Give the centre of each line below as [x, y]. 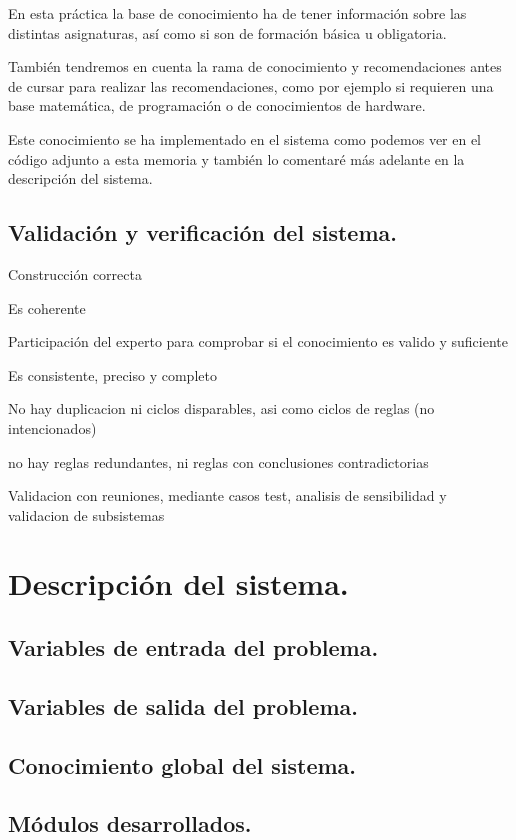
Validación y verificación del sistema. [202, 232]
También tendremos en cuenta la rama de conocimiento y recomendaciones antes [255, 66]
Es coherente [47, 307]
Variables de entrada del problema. [193, 647]
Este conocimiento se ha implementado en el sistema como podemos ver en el [245, 138]
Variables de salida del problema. [183, 705]
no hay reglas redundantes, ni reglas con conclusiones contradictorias [218, 461]
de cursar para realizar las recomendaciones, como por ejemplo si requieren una [251, 85]
